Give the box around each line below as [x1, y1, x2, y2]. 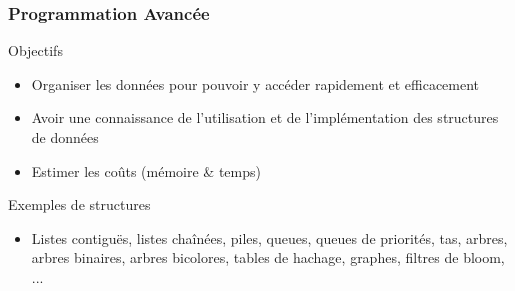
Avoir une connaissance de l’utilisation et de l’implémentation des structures [31, 107, 499, 128]
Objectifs [8, 40, 63, 61]
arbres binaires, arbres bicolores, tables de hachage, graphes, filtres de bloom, [31, 247, 505, 268]
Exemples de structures [8, 194, 151, 215]
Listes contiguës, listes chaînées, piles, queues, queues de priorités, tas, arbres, [31, 227, 508, 248]
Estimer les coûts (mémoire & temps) [31, 160, 261, 181]
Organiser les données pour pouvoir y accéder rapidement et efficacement [31, 73, 480, 94]
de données [31, 127, 99, 147]
